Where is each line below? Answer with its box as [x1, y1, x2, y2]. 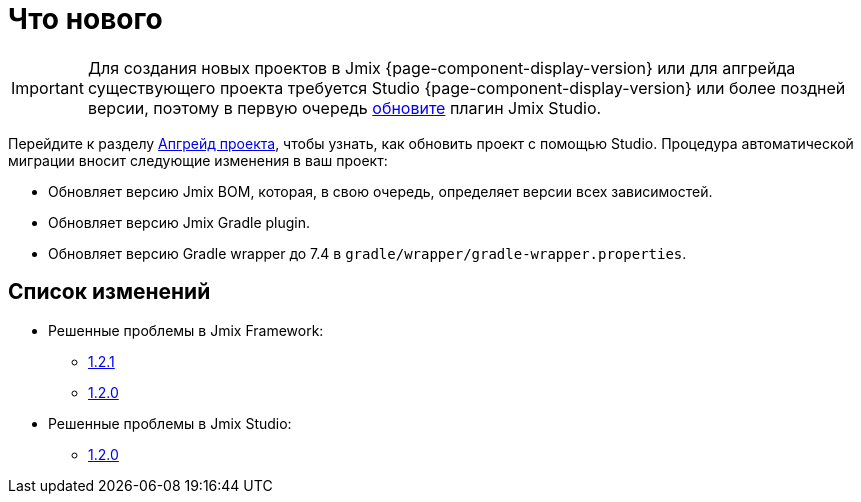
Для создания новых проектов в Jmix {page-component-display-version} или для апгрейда [87, 57, 796, 78]
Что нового [8, 2, 163, 36]
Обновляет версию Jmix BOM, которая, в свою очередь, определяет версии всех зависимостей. [48, 182, 713, 200]
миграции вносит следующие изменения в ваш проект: [8, 151, 388, 169]
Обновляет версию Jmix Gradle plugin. [48, 213, 311, 231]
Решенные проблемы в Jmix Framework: [48, 321, 324, 339]
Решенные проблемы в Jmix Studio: [48, 414, 292, 432]
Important [11, 77, 84, 98]
